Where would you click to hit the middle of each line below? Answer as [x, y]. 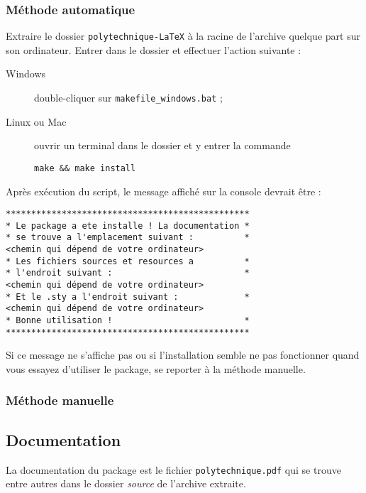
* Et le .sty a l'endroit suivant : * [128, 297]
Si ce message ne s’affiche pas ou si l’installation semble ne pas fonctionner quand [183, 355]
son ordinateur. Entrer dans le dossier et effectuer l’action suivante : [154, 49]
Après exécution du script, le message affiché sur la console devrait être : [163, 191]
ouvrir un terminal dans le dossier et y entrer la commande [162, 145]
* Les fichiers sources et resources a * [128, 261]
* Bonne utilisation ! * [128, 321]
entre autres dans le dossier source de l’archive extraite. [126, 483]
